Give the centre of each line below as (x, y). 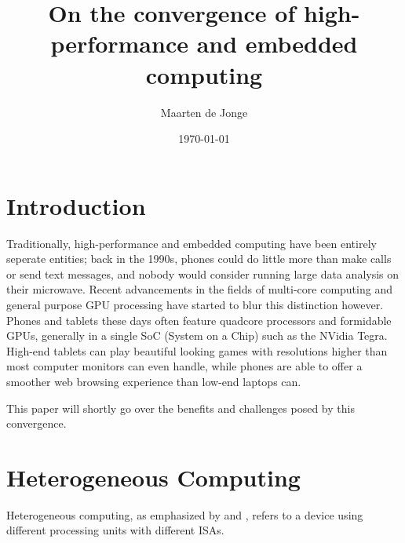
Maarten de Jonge (204, 112)
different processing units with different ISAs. (115, 530)
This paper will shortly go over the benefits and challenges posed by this (181, 408)
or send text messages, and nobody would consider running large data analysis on (203, 273)
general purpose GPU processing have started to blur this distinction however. (195, 304)
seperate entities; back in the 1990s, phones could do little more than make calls (199, 259)
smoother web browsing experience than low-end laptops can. (154, 381)
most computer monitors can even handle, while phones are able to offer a (184, 366)
